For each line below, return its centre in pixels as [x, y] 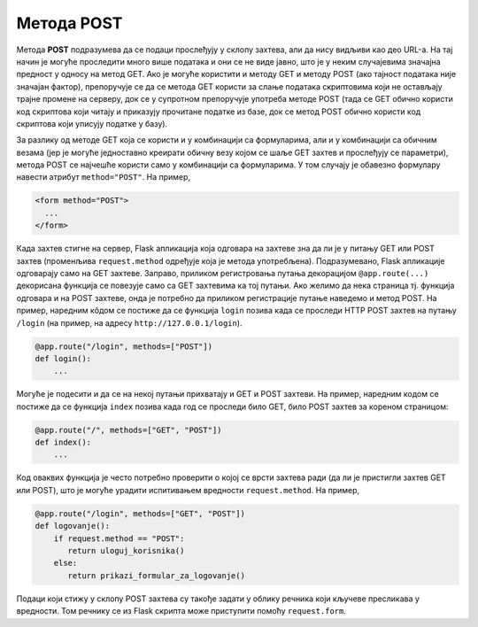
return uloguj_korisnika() [126, 550]
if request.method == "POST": [119, 538]
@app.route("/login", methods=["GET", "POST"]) [140, 513]
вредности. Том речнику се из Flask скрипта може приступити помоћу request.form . [181, 611]
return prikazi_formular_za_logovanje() [156, 575]
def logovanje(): [73, 526]
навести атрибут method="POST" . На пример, [103, 177]
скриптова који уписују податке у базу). [92, 123]
